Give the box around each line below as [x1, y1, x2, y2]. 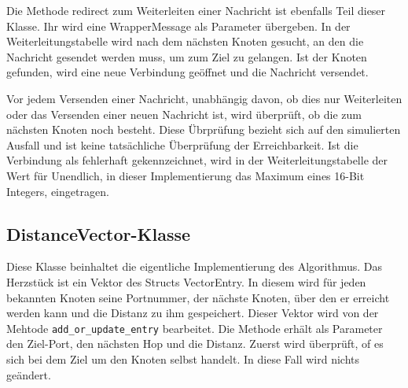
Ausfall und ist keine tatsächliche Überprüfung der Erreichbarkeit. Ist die [6, 136, 358, 153]
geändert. [6, 366, 51, 382]
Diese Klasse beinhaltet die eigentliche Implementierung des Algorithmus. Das [6, 258, 383, 275]
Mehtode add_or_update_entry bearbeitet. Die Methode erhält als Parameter [6, 320, 383, 336]
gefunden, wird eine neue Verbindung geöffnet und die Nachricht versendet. [6, 64, 369, 80]
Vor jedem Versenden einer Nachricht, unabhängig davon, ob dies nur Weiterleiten [6, 90, 402, 106]
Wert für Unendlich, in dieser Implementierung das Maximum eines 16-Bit [6, 167, 365, 183]
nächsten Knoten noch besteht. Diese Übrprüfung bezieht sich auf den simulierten [6, 121, 401, 138]
